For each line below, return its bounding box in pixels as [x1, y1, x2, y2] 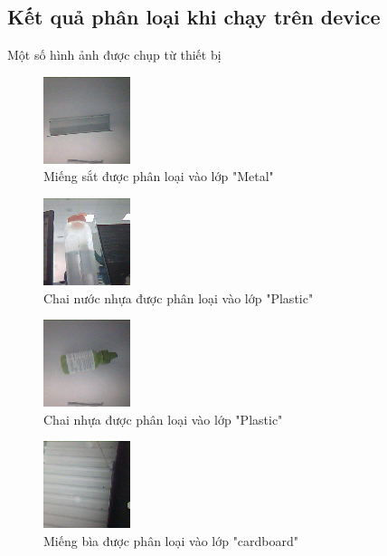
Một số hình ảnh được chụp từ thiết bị [7, 45, 222, 64]
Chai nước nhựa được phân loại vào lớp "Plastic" [43, 288, 314, 307]
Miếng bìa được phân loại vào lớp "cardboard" [43, 531, 299, 550]
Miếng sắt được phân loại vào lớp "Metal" [43, 167, 274, 186]
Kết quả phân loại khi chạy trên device [7, 3, 381, 31]
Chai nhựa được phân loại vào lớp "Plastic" [43, 409, 283, 428]
